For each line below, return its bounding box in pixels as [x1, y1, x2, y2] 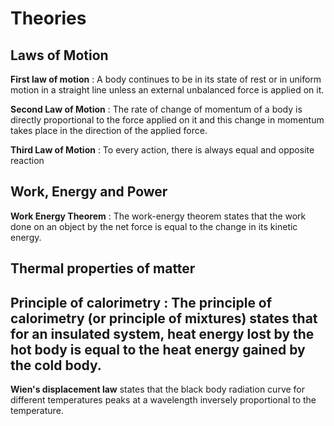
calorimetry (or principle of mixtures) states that [10, 310, 318, 327]
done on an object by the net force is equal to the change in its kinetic [10, 220, 298, 232]
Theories [10, 7, 87, 30]
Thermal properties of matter [10, 260, 196, 277]
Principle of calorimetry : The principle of [10, 294, 273, 311]
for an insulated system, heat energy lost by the [10, 325, 315, 342]
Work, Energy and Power [10, 183, 168, 201]
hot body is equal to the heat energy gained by [10, 341, 306, 358]
